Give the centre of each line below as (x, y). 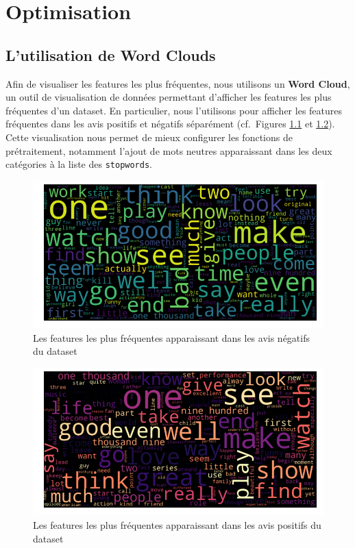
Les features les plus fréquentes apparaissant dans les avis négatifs (172, 337)
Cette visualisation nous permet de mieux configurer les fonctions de (149, 137)
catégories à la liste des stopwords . (79, 164)
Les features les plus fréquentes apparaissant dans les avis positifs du (177, 525)
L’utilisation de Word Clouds (111, 54)
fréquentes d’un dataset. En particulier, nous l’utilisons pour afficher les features (174, 110)
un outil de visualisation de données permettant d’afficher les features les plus (169, 97)
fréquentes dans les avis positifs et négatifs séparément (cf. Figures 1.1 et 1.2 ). (170, 124)
